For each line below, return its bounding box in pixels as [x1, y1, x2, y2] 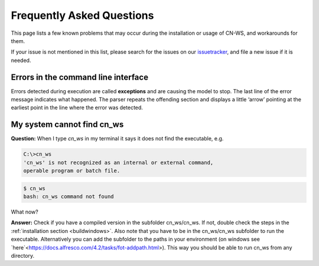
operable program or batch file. [23, 168, 121, 174]
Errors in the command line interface [11, 72, 149, 82]
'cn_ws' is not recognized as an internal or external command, [23, 159, 214, 166]
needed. [11, 57, 31, 64]
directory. [11, 252, 35, 259]
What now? [11, 208, 38, 215]
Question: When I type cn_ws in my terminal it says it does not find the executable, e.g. [11, 135, 224, 142]
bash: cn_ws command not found [23, 193, 115, 200]
